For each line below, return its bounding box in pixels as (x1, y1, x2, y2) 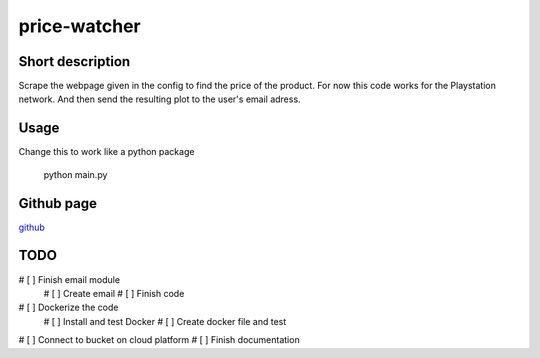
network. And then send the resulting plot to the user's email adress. (18, 93, 301, 105)
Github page (18, 195, 97, 212)
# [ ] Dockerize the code (18, 301, 119, 314)
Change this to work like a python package (18, 146, 195, 158)
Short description (18, 53, 131, 70)
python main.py (43, 168, 108, 180)
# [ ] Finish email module (18, 273, 120, 285)
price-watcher (18, 15, 141, 37)
